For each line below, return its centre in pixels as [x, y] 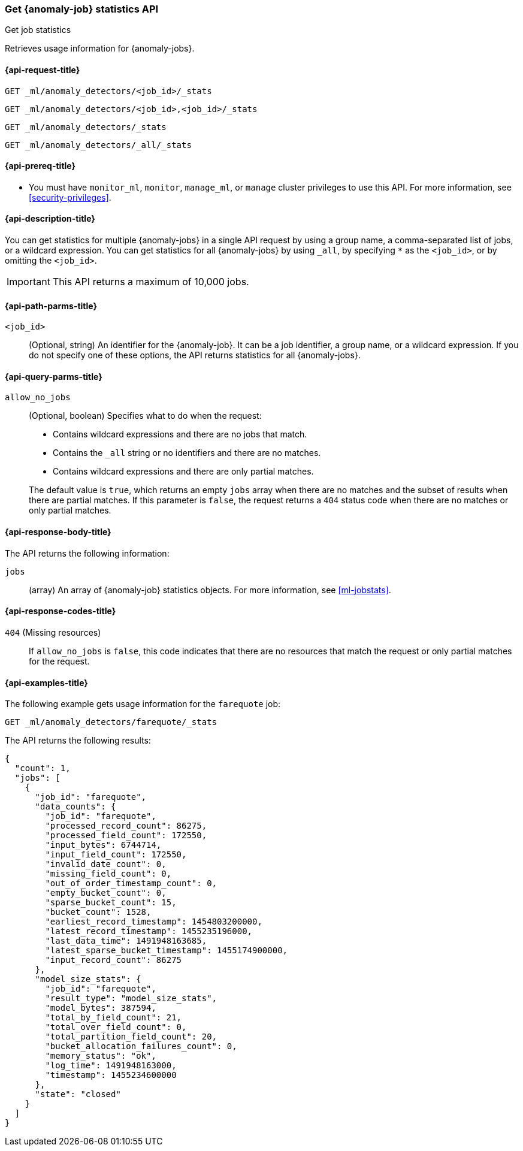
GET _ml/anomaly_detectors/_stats [86, 127]
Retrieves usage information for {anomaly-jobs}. [100, 49]
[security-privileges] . [70, 197]
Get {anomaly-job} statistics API [82, 9]
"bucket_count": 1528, [98, 912]
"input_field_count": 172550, [116, 855]
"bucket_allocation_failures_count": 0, [141, 1046]
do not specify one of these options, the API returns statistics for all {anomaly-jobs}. [195, 355]
